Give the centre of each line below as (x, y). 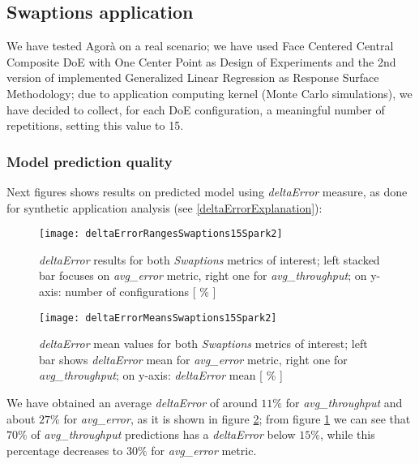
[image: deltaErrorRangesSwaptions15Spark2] (161, 234)
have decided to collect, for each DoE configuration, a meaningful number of (196, 109)
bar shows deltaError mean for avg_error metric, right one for (193, 359)
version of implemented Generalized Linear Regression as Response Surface (193, 77)
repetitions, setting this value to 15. (95, 125)
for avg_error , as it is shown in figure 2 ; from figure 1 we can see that (237, 418)
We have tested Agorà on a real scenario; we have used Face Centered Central (200, 46)
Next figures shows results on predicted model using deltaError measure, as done (207, 191)
